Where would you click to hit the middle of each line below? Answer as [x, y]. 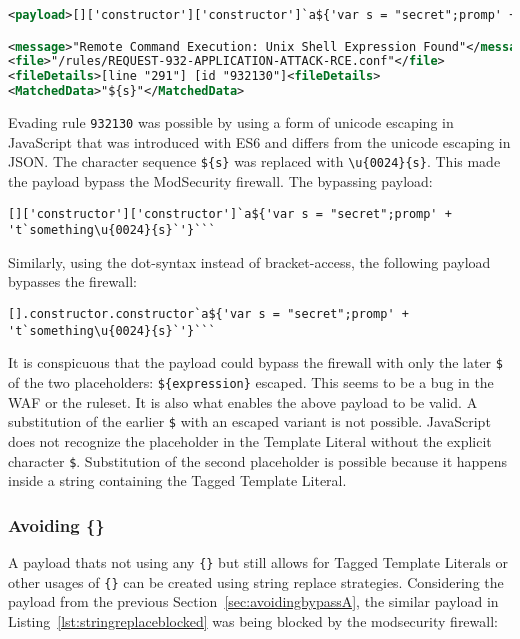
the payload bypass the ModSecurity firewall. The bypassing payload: [220, 180]
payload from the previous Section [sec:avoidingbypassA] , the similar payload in [253, 601]
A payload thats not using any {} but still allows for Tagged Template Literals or [258, 561]
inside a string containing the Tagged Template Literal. [177, 480]
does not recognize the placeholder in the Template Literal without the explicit [250, 440]
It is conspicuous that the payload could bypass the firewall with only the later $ [255, 362]
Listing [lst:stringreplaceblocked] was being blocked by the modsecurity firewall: [253, 620]
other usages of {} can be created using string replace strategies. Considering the [256, 581]
